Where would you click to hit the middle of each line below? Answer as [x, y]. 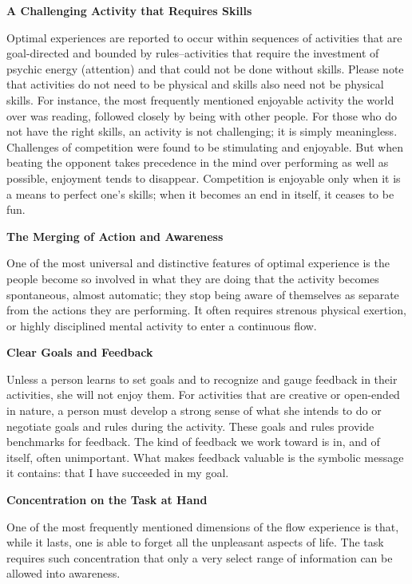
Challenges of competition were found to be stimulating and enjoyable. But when [205, 146]
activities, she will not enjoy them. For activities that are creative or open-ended [203, 395]
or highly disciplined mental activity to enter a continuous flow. [162, 325]
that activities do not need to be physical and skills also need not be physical [195, 84]
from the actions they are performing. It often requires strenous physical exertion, [206, 310]
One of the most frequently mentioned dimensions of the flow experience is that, [203, 526]
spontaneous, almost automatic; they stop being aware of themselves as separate [203, 294]
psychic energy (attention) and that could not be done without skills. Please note [205, 68]
